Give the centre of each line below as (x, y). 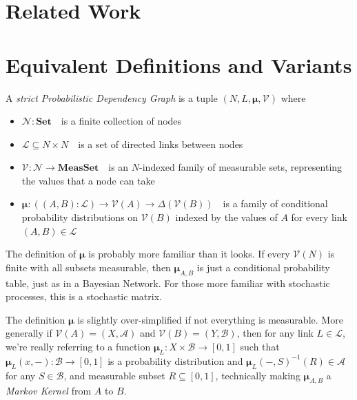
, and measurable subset (114, 375)
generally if (29, 333)
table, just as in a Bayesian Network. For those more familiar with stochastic (168, 283)
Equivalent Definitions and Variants (179, 64)
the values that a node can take (88, 180)
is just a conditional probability (263, 267)
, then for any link (275, 333)
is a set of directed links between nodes (161, 144)
